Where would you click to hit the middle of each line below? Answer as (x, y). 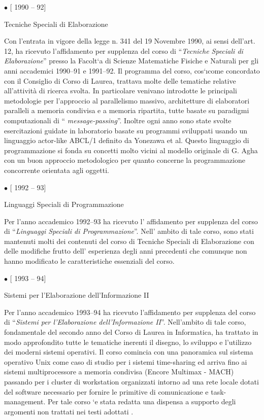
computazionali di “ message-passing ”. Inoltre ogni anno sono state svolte (118, 120)
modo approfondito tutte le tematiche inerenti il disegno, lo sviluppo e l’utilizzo (128, 342)
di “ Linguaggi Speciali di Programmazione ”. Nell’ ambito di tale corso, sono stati (129, 231)
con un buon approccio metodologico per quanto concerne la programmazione (125, 160)
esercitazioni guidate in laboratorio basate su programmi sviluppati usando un (126, 130)
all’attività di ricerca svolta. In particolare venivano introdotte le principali (121, 91)
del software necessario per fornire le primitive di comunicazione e (106, 391)
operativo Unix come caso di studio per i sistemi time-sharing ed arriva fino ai (126, 361)
